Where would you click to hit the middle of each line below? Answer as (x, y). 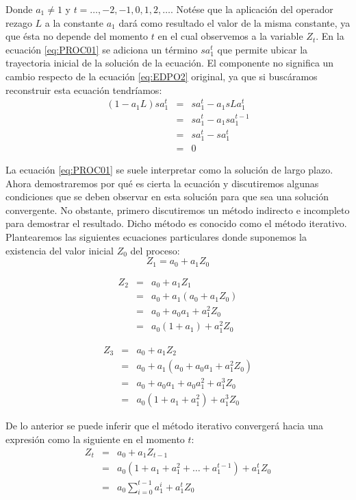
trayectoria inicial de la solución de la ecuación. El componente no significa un (170, 63)
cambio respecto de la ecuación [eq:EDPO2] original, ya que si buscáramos (162, 76)
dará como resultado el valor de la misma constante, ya (234, 22)
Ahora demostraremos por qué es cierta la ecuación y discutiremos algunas (162, 183)
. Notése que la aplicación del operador (252, 9)
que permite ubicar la (263, 49)
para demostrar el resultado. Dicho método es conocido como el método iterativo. (176, 223)
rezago (19, 22)
